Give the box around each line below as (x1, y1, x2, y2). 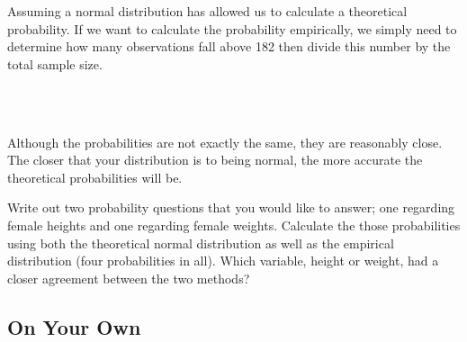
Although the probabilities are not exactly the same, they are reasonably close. (7, 132, 443, 151)
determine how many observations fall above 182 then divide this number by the (7, 37, 451, 56)
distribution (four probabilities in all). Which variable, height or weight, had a (7, 251, 439, 270)
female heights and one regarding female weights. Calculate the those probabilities (7, 215, 461, 234)
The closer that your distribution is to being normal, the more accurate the (7, 150, 423, 169)
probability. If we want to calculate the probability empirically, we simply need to (7, 19, 457, 38)
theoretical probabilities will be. (7, 167, 183, 186)
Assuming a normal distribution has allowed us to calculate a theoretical (7, 2, 408, 20)
